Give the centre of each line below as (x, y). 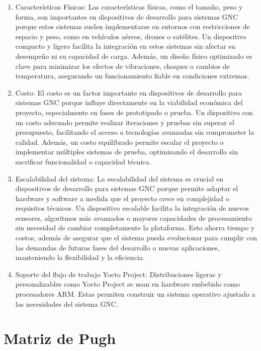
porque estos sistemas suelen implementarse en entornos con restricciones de (133, 26)
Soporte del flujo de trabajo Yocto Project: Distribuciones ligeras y (118, 274)
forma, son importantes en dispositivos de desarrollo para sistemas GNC (127, 16)
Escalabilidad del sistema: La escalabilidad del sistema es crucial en (119, 178)
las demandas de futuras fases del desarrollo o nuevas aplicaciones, (117, 247)
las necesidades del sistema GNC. (67, 303)
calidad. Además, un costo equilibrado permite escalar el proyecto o (119, 142)
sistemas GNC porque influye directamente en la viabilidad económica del (129, 102)
